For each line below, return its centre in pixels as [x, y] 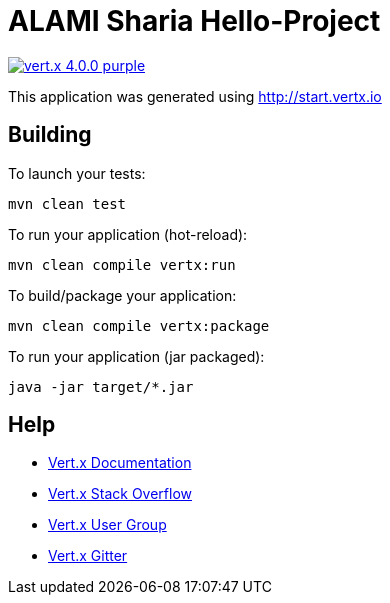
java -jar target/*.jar [101, 386]
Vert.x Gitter [88, 556]
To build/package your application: [122, 295]
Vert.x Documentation [120, 463]
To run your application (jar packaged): [136, 356]
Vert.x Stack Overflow [120, 494]
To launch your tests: [77, 173]
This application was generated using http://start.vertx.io [195, 96]
